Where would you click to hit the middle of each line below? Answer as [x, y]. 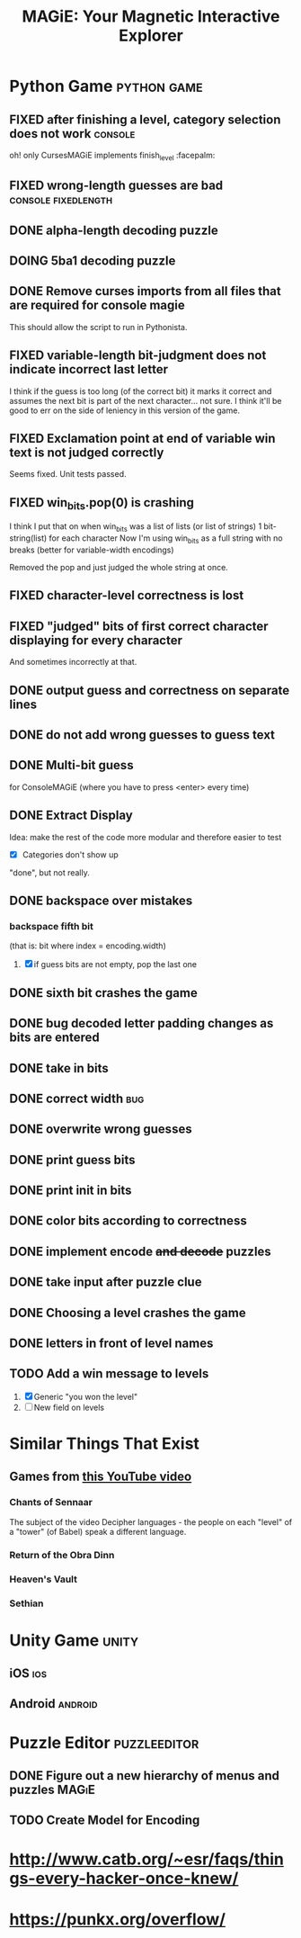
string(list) [28, 538]
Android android [53, 1704]
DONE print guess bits [72, 1159]
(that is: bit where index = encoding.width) [88, 946]
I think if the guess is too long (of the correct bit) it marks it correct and [141, 391]
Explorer [151, 36]
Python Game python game [106, 86]
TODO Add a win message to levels [109, 1374]
